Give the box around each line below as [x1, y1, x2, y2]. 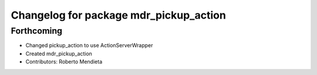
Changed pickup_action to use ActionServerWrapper [25, 42, 153, 49]
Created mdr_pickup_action [25, 50, 92, 57]
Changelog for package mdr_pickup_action [11, 9, 226, 22]
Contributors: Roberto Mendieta [25, 58, 103, 65]
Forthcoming [11, 26, 63, 36]
